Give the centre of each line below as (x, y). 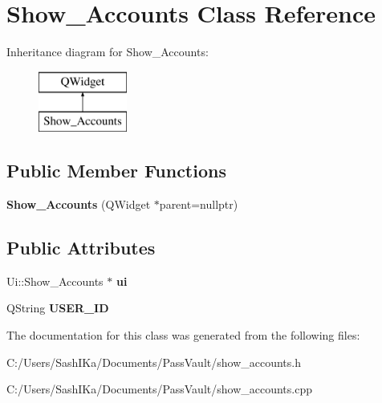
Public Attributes (81, 248)
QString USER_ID (58, 308)
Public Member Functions (116, 171)
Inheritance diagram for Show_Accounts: (108, 52)
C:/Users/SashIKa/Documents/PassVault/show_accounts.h (154, 362)
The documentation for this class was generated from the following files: (183, 335)
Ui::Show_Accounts (55, 281)
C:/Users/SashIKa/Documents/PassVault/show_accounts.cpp (159, 389)
